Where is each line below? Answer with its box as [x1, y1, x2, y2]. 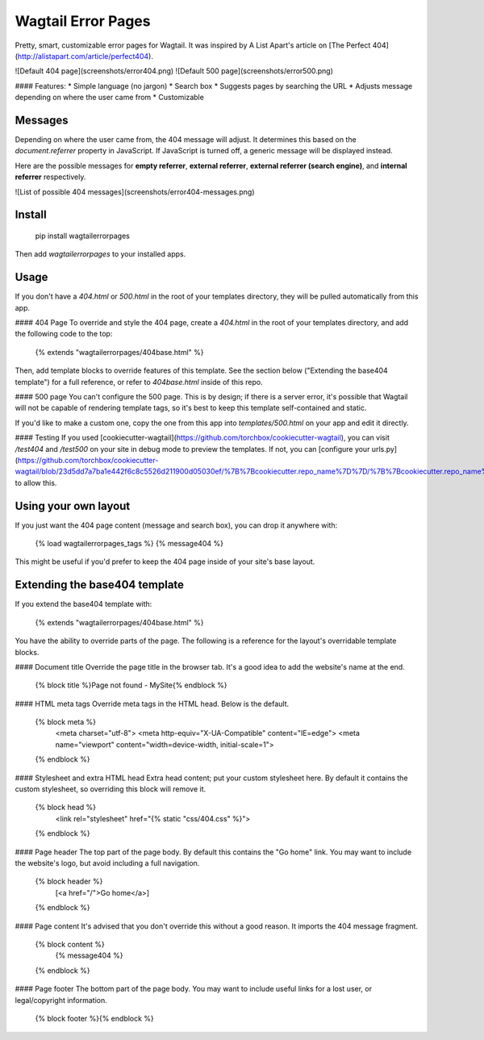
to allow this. [15, 478, 57, 487]
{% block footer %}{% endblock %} [35, 1013, 155, 1023]
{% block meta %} [35, 717, 97, 727]
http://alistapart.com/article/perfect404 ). [17, 51, 153, 61]
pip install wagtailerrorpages [35, 231, 131, 240]
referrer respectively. [15, 172, 86, 182]
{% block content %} [35, 939, 105, 949]
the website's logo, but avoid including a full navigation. [15, 858, 200, 867]
